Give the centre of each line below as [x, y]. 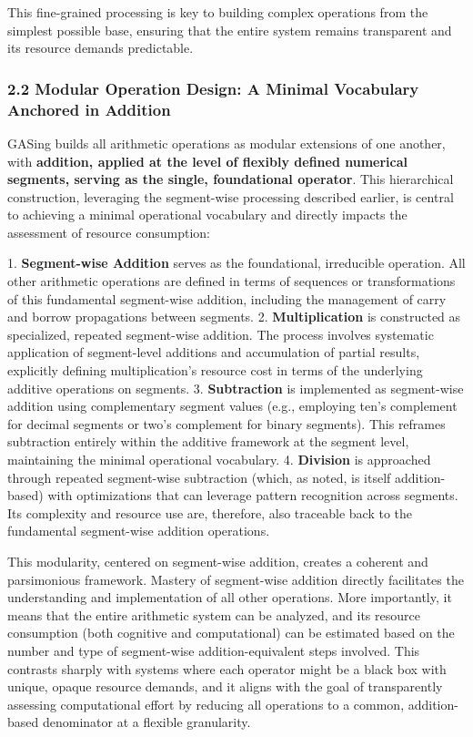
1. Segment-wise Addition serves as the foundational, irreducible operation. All [236, 263]
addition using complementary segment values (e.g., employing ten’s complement [232, 406]
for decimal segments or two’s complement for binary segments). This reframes [226, 423]
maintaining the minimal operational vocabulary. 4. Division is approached [219, 460]
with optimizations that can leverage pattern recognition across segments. [253, 495]
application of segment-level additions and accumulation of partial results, [214, 352]
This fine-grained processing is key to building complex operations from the [218, 12]
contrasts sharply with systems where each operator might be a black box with [227, 668]
